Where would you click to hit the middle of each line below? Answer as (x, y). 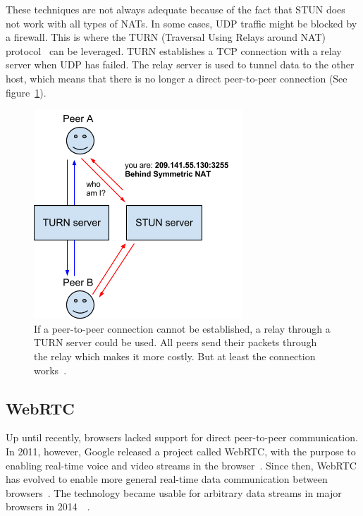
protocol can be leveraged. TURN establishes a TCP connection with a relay (174, 50)
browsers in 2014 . (48, 506)
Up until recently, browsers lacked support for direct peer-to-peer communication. (182, 437)
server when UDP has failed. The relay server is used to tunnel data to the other (180, 64)
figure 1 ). (26, 92)
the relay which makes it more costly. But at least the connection (175, 356)
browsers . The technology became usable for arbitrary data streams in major (174, 492)
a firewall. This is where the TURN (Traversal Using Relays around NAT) (166, 37)
